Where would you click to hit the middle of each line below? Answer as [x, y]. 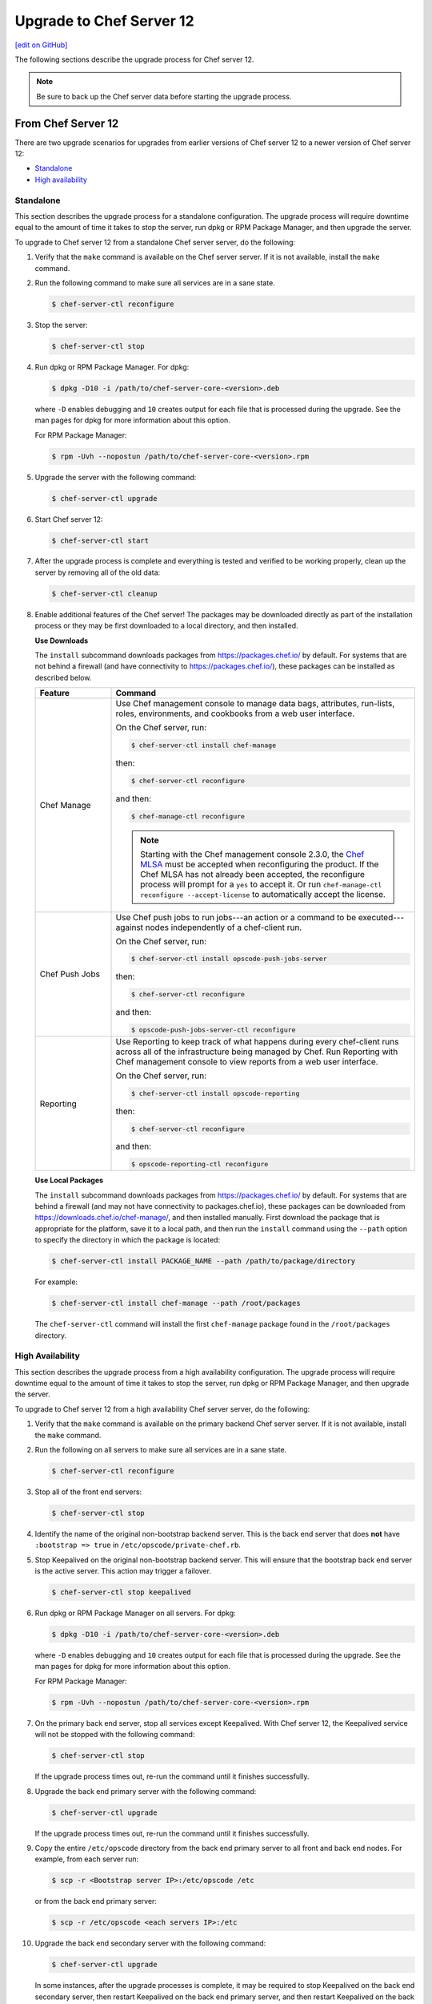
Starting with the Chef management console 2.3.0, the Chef [252, 854]
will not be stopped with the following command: [115, 1735]
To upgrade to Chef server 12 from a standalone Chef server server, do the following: [155, 242]
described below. [63, 677]
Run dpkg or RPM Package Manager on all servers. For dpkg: [135, 1613]
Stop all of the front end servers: [88, 1492]
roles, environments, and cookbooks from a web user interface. [235, 713]
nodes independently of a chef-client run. [224, 927]
